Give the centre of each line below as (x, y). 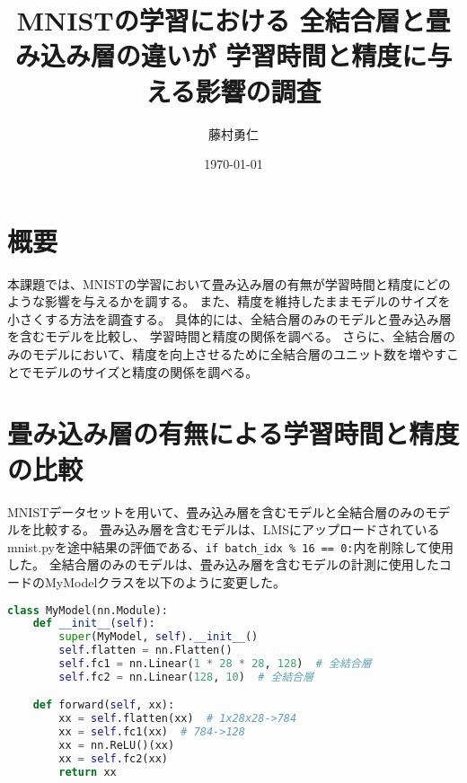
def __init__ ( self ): (94, 624)
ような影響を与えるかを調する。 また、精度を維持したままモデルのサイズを (229, 301)
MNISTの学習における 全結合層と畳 (233, 20)
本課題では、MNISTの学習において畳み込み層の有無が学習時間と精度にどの (229, 283)
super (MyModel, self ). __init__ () (159, 637)
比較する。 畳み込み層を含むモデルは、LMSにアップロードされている (236, 529)
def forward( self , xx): (104, 705)
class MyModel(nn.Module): (88, 610)
